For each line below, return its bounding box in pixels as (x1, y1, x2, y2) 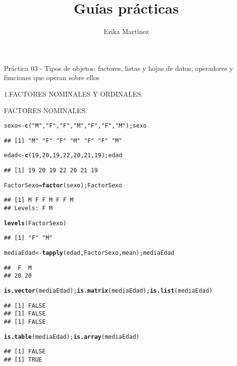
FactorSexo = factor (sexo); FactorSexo (4, 182, 122, 189)
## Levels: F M (4, 205, 53, 212)
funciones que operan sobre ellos (4, 72, 100, 83)
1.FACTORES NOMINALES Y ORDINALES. (4, 88, 143, 99)
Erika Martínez (103, 26, 149, 36)
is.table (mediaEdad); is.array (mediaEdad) (4, 333, 140, 340)
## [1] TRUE (4, 356, 42, 363)
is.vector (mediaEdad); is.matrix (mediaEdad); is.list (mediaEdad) (4, 287, 213, 294)
